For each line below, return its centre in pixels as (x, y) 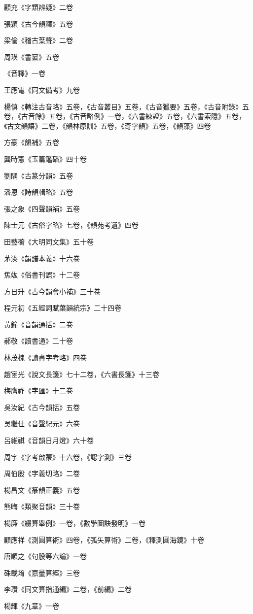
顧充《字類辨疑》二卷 (38, 7)
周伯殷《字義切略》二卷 (42, 473)
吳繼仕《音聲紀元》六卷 (42, 424)
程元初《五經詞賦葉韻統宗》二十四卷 (63, 308)
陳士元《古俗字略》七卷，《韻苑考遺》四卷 (71, 225)
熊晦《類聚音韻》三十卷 (42, 506)
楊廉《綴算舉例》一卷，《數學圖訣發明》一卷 (75, 523)
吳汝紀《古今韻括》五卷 (42, 407)
